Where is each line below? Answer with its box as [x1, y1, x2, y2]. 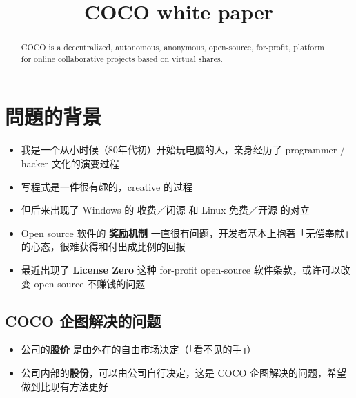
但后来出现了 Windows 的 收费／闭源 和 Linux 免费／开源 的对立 [21, 202, 310, 217]
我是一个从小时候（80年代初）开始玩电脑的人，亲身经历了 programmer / [21, 142, 345, 157]
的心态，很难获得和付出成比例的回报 [21, 239, 186, 254]
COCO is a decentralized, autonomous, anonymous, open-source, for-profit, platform [21, 41, 324, 53]
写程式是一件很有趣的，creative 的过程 [21, 179, 192, 193]
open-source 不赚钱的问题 [34, 276, 146, 290]
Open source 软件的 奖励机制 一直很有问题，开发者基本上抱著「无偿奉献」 [21, 225, 349, 240]
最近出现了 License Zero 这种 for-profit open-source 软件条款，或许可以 [21, 262, 341, 276]
